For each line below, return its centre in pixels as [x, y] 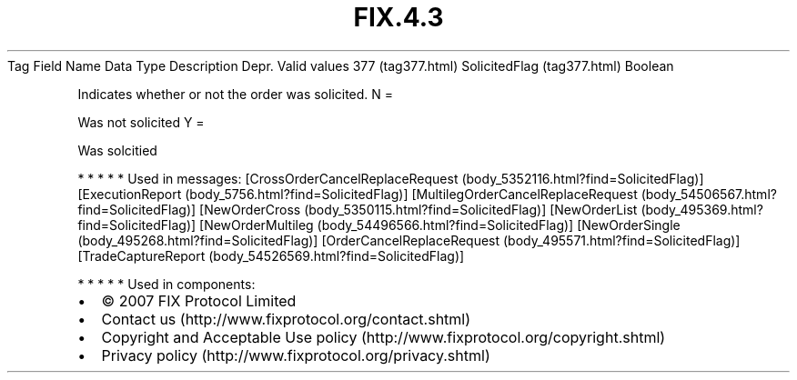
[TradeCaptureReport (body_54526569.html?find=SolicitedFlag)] [271, 255]
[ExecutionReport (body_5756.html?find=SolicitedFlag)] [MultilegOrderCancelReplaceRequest [358, 194]
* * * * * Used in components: [166, 284]
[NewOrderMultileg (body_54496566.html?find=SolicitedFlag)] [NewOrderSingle [440, 225]
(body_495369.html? [702, 209]
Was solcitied [117, 150]
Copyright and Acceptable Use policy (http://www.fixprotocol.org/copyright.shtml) [383, 337]
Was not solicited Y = [141, 122]
